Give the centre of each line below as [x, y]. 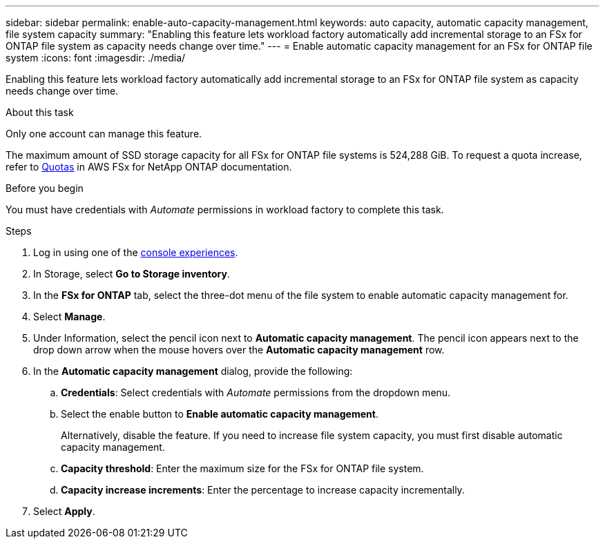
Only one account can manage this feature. [104, 134]
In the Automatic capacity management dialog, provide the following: [193, 371]
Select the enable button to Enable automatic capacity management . [220, 414]
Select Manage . [69, 317]
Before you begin [45, 188]
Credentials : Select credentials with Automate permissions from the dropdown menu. [256, 392]
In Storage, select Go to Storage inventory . [132, 274]
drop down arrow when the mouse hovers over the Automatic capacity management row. [239, 350]
